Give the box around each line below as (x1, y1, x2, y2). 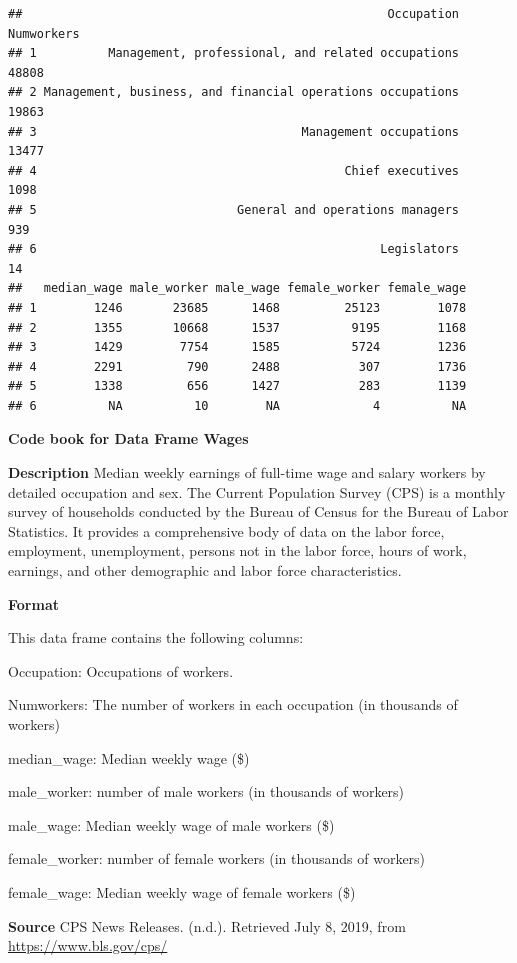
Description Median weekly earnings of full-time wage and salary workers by (8, 462, 486, 483)
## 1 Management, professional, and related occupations (8, 46, 460, 61)
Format (8, 593, 59, 614)
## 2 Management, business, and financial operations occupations (8, 85, 460, 100)
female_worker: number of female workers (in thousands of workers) (8, 848, 426, 869)
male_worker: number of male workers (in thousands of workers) (8, 781, 405, 802)
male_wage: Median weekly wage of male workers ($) (8, 814, 335, 835)
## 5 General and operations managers (8, 202, 460, 217)
